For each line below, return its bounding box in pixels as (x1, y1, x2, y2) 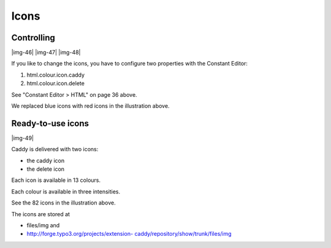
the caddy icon (26, 157, 65, 164)
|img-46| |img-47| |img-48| (11, 49, 81, 56)
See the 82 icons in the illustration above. (11, 199, 116, 206)
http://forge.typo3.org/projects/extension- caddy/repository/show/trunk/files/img (26, 230, 232, 238)
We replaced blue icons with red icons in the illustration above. (11, 102, 170, 110)
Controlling (11, 32, 55, 43)
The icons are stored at (11, 210, 70, 217)
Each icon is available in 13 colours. (11, 176, 101, 184)
